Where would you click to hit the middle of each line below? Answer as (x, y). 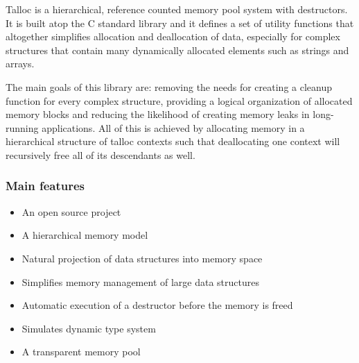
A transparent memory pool (81, 352)
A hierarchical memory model (85, 235)
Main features (45, 186)
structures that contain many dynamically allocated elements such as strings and (177, 50)
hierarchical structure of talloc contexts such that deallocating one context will (173, 141)
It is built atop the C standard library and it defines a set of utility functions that (180, 23)
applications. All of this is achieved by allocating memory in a (173, 127)
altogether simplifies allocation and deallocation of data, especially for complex (173, 36)
